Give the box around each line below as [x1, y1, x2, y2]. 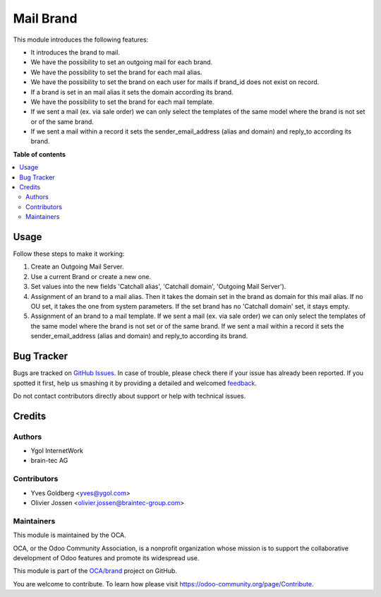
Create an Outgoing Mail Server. [30, 262, 124, 271]
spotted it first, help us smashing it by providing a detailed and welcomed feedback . [13, 379, 258, 387]
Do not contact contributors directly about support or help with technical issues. [13, 391, 246, 400]
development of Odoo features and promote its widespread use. [13, 553, 200, 562]
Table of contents [13, 150, 66, 158]
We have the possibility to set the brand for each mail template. [30, 97, 214, 106]
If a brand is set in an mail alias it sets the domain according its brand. [30, 88, 234, 96]
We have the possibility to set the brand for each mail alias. [30, 68, 202, 76]
